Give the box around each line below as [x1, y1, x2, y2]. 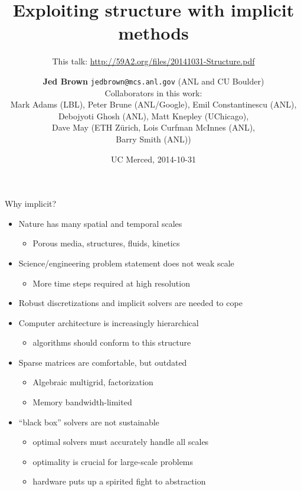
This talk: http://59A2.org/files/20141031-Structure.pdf [52, 55, 255, 67]
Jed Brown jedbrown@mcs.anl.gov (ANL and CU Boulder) [42, 74, 264, 87]
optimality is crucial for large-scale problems [32, 455, 194, 467]
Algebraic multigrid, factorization [32, 376, 153, 388]
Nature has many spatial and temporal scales [18, 217, 182, 229]
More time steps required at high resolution [32, 277, 190, 289]
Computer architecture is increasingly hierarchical [18, 316, 199, 329]
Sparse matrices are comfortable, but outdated [18, 356, 187, 368]
